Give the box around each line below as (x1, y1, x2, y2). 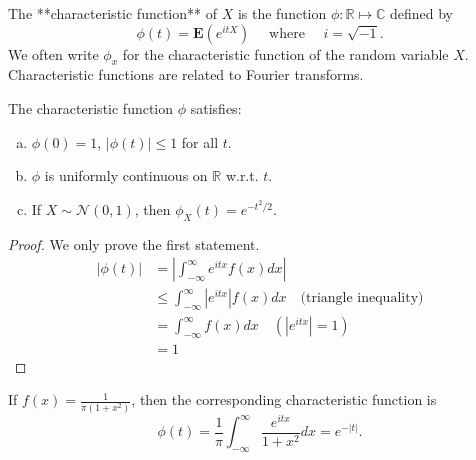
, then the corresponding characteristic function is (131, 389, 437, 410)
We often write (8, 43, 99, 64)
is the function (237, 3, 327, 23)
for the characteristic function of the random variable (122, 43, 449, 64)
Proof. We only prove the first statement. (8, 233, 260, 254)
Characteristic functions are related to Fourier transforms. (8, 64, 364, 85)
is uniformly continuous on (44, 165, 208, 186)
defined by (389, 3, 453, 23)
